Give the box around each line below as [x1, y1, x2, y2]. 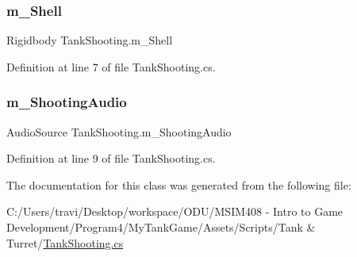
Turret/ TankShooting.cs [6, 234, 124, 251]
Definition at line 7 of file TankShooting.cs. [6, 58, 216, 75]
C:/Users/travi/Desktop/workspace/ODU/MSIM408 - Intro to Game [6, 203, 344, 220]
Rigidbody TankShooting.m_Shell [6, 32, 173, 48]
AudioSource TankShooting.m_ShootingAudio [6, 123, 232, 140]
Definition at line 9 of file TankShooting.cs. [6, 150, 216, 167]
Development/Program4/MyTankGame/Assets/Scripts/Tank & [6, 219, 316, 235]
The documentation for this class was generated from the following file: [6, 176, 351, 193]
